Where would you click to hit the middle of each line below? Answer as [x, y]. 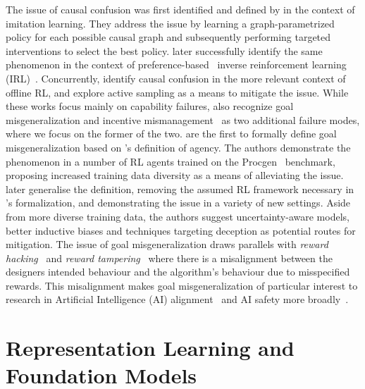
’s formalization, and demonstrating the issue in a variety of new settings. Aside [178, 203]
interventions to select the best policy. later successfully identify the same [164, 50]
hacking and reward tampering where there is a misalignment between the [169, 258]
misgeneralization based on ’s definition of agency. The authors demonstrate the [178, 147]
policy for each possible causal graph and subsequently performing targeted [168, 37]
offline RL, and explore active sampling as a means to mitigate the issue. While [177, 92]
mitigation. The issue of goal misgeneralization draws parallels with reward [167, 244]
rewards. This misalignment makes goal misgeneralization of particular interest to [182, 285]
